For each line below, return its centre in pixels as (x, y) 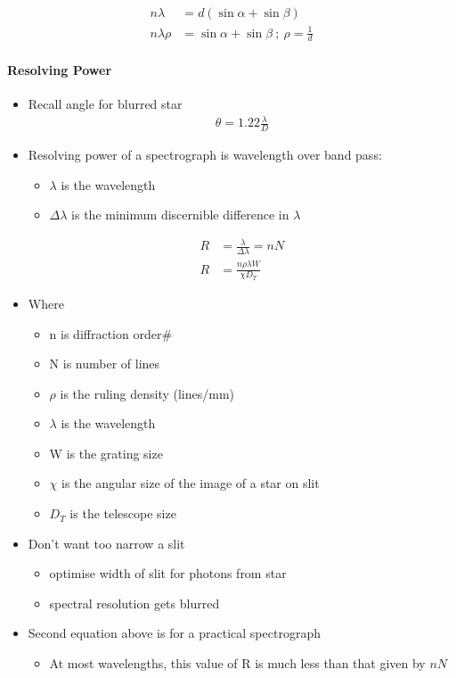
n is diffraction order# (111, 333)
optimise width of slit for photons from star (168, 573)
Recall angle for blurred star (105, 104)
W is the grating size (106, 453)
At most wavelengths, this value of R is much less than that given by (237, 663)
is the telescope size (123, 513)
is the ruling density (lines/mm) (147, 393)
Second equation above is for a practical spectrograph (174, 633)
